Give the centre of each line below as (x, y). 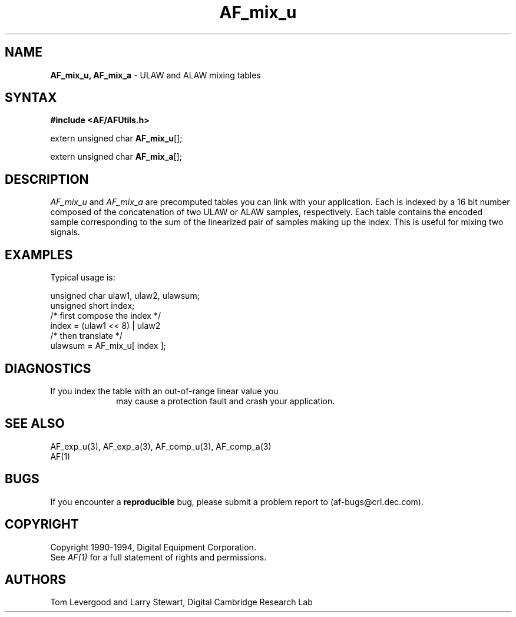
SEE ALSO (35, 424)
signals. (65, 232)
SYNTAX (31, 98)
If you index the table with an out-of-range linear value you (164, 391)
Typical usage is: (83, 278)
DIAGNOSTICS (48, 368)
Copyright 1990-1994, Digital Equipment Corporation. (153, 547)
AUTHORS (36, 579)
